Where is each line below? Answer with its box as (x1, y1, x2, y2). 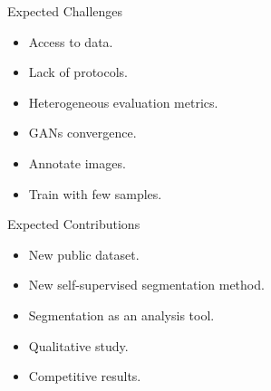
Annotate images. (28, 153, 126, 172)
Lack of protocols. (28, 62, 128, 81)
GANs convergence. (28, 123, 137, 142)
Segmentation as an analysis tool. (28, 305, 215, 324)
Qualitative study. (28, 336, 129, 355)
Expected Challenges (7, 2, 123, 20)
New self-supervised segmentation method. (28, 275, 265, 294)
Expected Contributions (7, 215, 140, 234)
